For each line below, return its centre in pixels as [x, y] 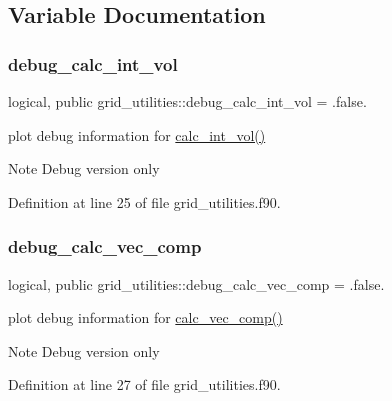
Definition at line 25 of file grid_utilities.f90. [144, 201]
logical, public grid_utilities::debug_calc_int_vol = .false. [187, 101]
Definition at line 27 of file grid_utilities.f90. [144, 384]
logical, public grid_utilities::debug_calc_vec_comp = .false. [196, 283]
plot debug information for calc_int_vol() [137, 134]
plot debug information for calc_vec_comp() [145, 317]
